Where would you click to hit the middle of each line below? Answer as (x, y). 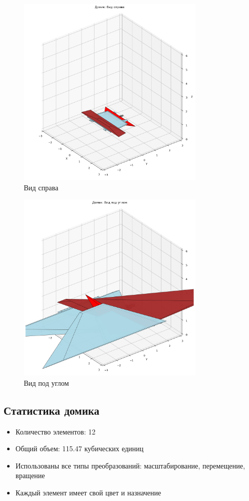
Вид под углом (47, 382)
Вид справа (41, 187)
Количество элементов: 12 (55, 431)
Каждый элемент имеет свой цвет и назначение (88, 492)
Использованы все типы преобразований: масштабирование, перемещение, (130, 465)
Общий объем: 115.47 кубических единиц (79, 448)
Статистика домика (52, 410)
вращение (30, 475)
